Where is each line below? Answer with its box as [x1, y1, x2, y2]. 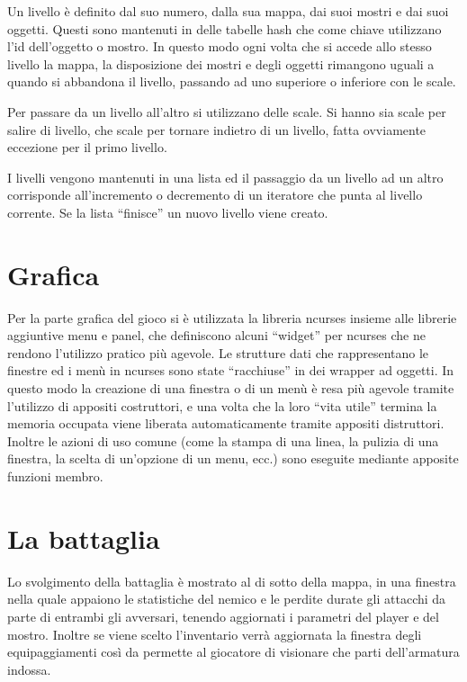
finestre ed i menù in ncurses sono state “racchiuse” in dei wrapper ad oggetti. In [7, 361, 454, 380]
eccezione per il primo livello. [7, 138, 167, 157]
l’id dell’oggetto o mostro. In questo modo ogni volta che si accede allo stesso [7, 37, 432, 56]
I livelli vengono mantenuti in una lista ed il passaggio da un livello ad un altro [7, 167, 444, 186]
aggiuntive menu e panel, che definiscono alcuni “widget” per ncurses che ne [7, 326, 426, 345]
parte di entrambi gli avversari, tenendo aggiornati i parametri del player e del [7, 606, 439, 625]
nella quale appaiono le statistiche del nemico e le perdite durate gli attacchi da [7, 589, 446, 608]
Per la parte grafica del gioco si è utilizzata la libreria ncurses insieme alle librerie [7, 308, 457, 327]
